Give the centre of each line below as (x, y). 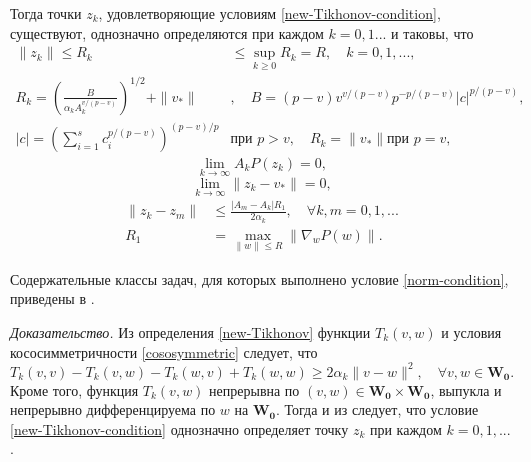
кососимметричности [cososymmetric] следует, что (164, 351)
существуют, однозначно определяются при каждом (167, 32)
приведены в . (52, 298)
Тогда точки (46, 13)
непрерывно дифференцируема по (113, 409)
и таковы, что (432, 32)
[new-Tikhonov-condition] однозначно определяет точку (179, 428)
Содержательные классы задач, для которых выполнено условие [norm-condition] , (259, 278)
